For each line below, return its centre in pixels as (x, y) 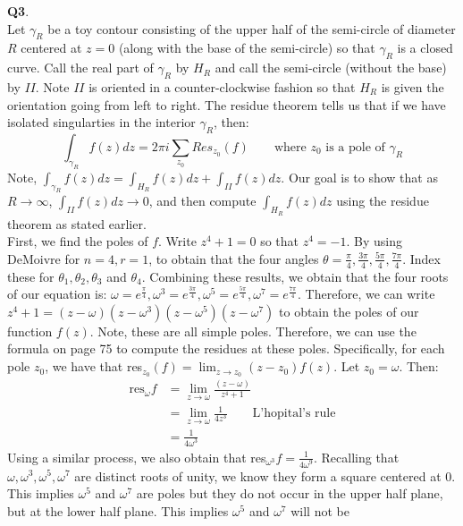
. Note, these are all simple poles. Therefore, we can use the (253, 331)
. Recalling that (357, 457)
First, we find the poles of (78, 241)
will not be (320, 510)
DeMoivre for (44, 258)
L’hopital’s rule (294, 414)
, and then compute (202, 201)
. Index (421, 258)
